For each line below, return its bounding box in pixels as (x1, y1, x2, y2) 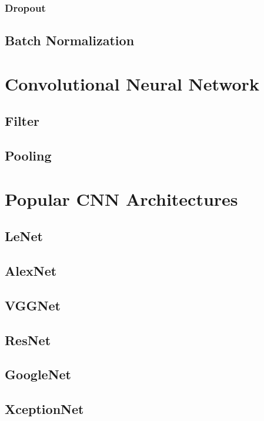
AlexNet (5, 262, 57, 280)
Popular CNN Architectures (5, 186, 238, 210)
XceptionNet (5, 400, 84, 418)
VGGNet (5, 296, 61, 314)
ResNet (5, 330, 51, 349)
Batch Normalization (5, 31, 135, 49)
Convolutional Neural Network (5, 71, 259, 95)
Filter (5, 112, 40, 130)
